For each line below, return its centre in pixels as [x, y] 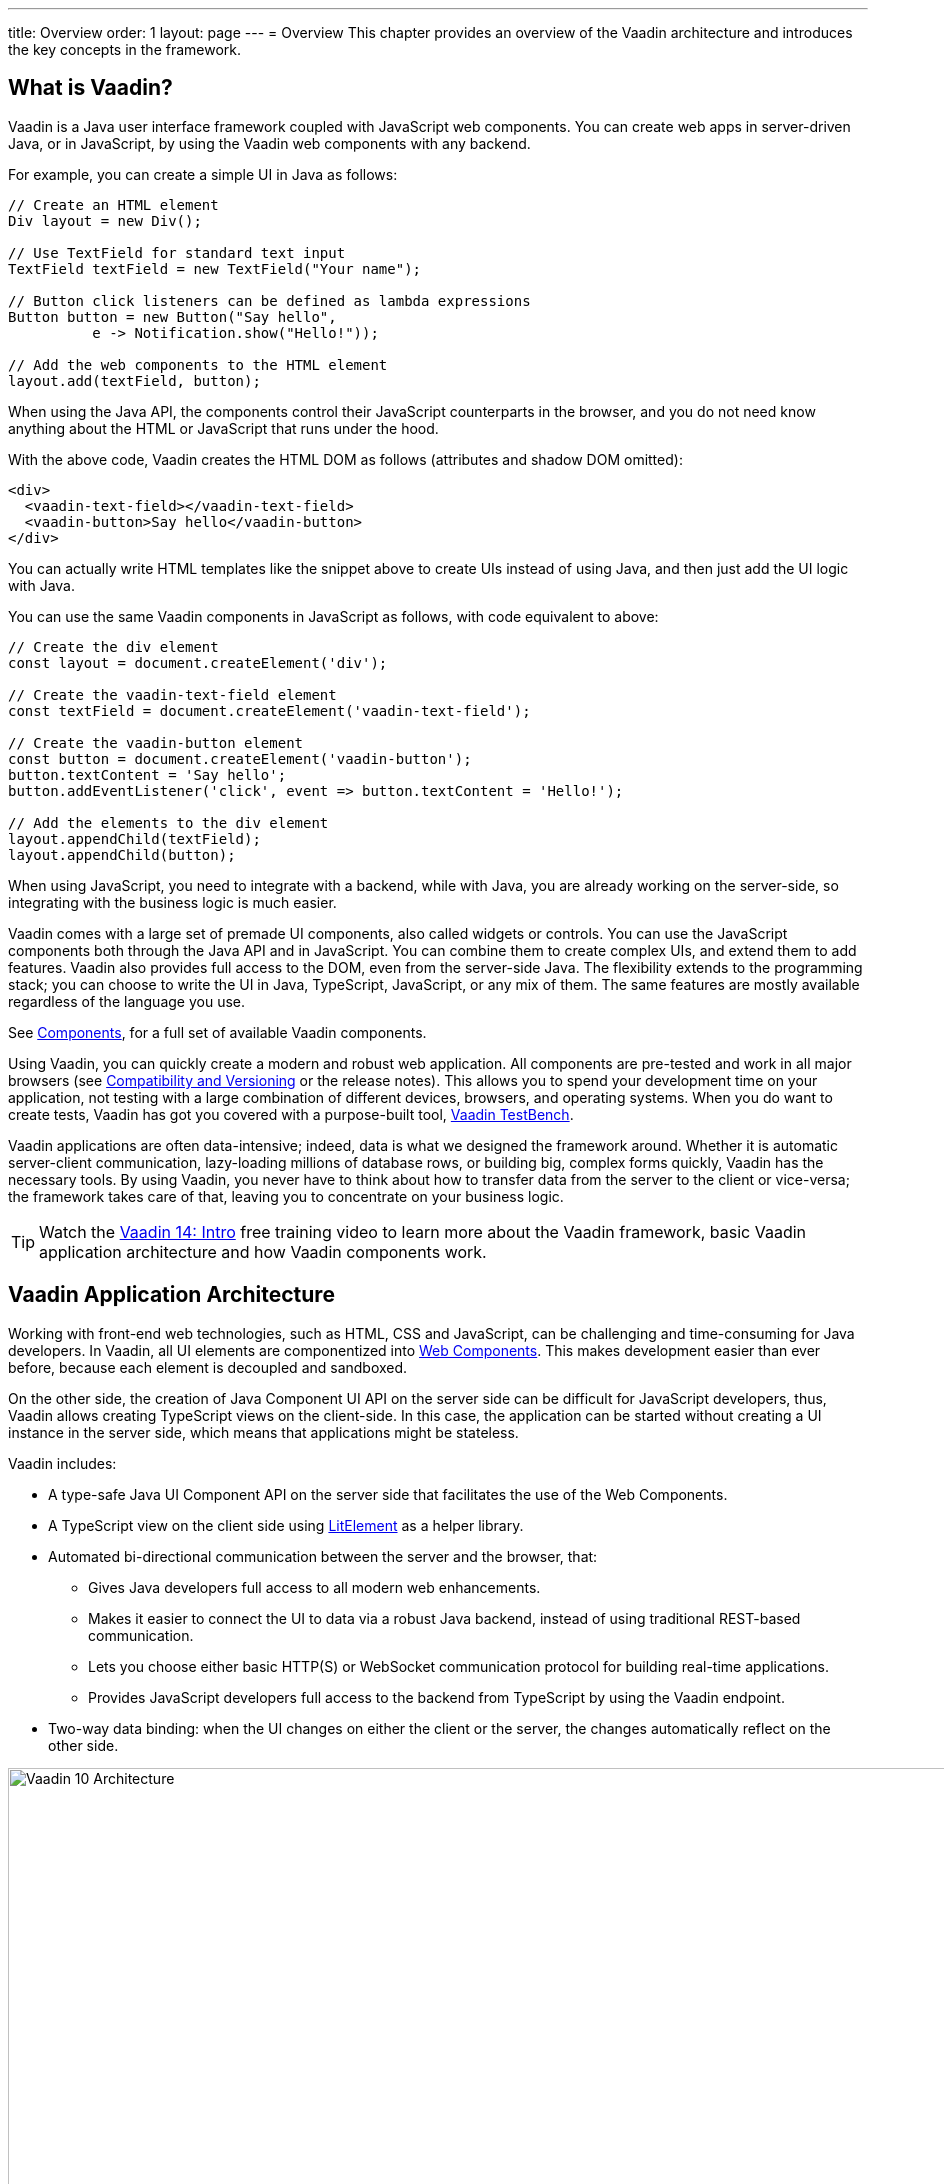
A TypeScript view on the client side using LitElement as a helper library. [286, 1525]
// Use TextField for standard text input [177, 252]
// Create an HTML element [113, 204]
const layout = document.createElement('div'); [198, 662]
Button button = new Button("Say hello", [172, 316]
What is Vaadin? [90, 88]
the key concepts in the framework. [125, 49]
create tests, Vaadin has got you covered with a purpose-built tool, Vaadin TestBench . [291, 1114]
